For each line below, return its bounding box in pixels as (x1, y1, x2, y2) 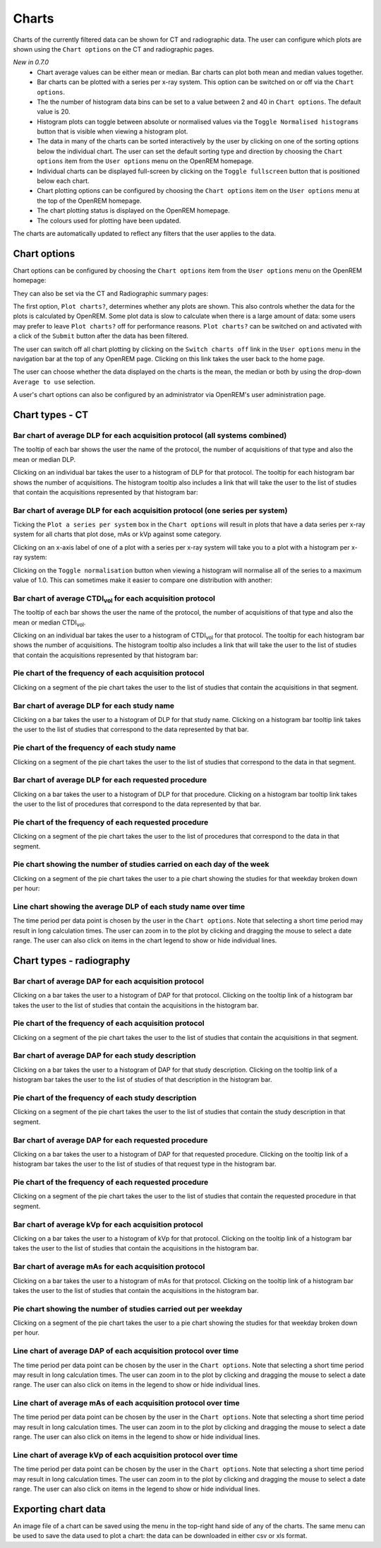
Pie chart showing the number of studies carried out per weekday (13, 1304, 243, 1313)
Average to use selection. (13, 377, 95, 386)
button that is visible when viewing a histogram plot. (37, 127, 188, 136)
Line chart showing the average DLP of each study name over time (13, 902, 246, 911)
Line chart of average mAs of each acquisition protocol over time (13, 1398, 240, 1408)
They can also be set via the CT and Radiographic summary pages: (13, 289, 208, 297)
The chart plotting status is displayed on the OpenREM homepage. (37, 206, 231, 215)
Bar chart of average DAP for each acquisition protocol (13, 976, 205, 986)
